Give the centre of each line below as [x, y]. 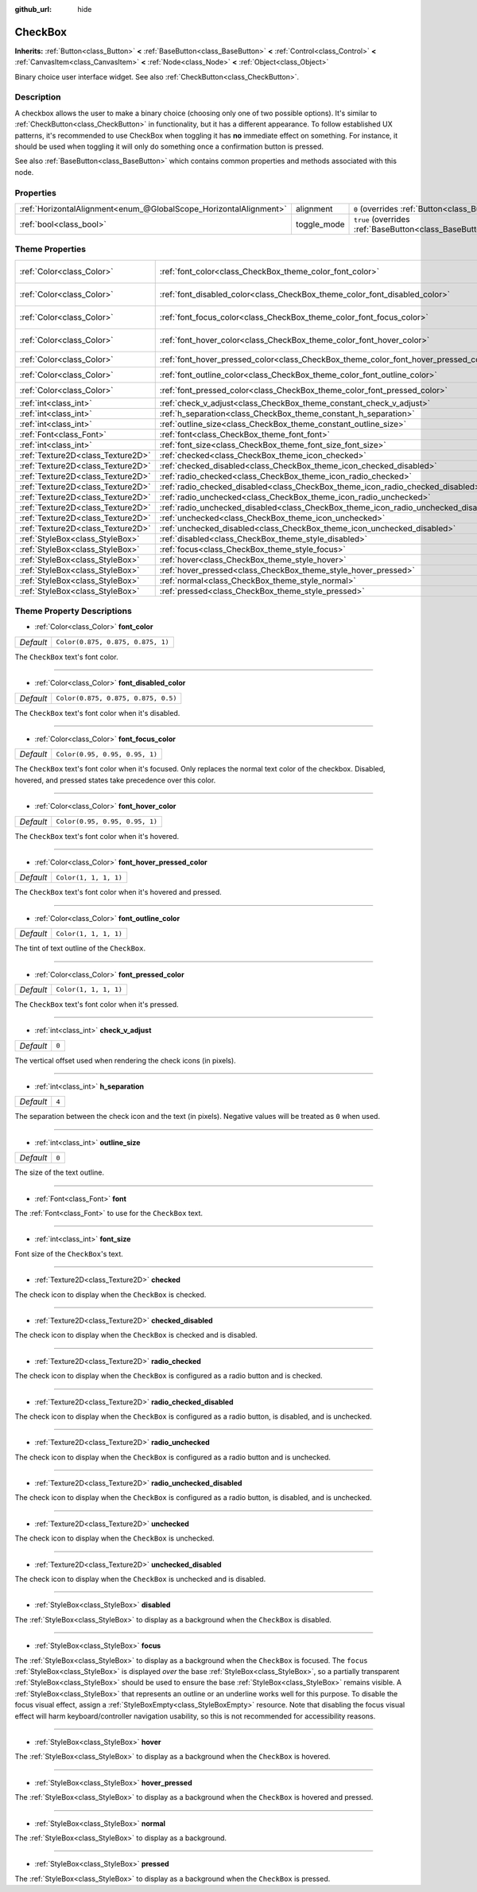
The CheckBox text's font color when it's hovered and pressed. [118, 892]
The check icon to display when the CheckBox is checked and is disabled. [136, 1335]
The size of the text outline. [60, 1172]
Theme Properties [50, 249]
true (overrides [382, 219]
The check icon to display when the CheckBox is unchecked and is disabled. [140, 1579]
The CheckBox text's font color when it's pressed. [97, 1004]
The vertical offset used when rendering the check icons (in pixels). [125, 1060]
